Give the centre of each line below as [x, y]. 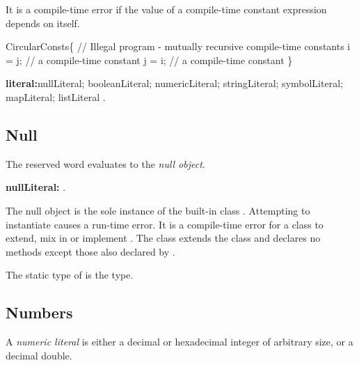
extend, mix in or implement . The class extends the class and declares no [163, 238]
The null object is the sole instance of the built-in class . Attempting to [158, 210]
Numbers [39, 312]
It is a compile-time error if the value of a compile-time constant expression [166, 9]
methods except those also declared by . [90, 251]
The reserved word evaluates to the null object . [105, 163]
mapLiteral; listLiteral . [56, 96]
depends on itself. [43, 23]
